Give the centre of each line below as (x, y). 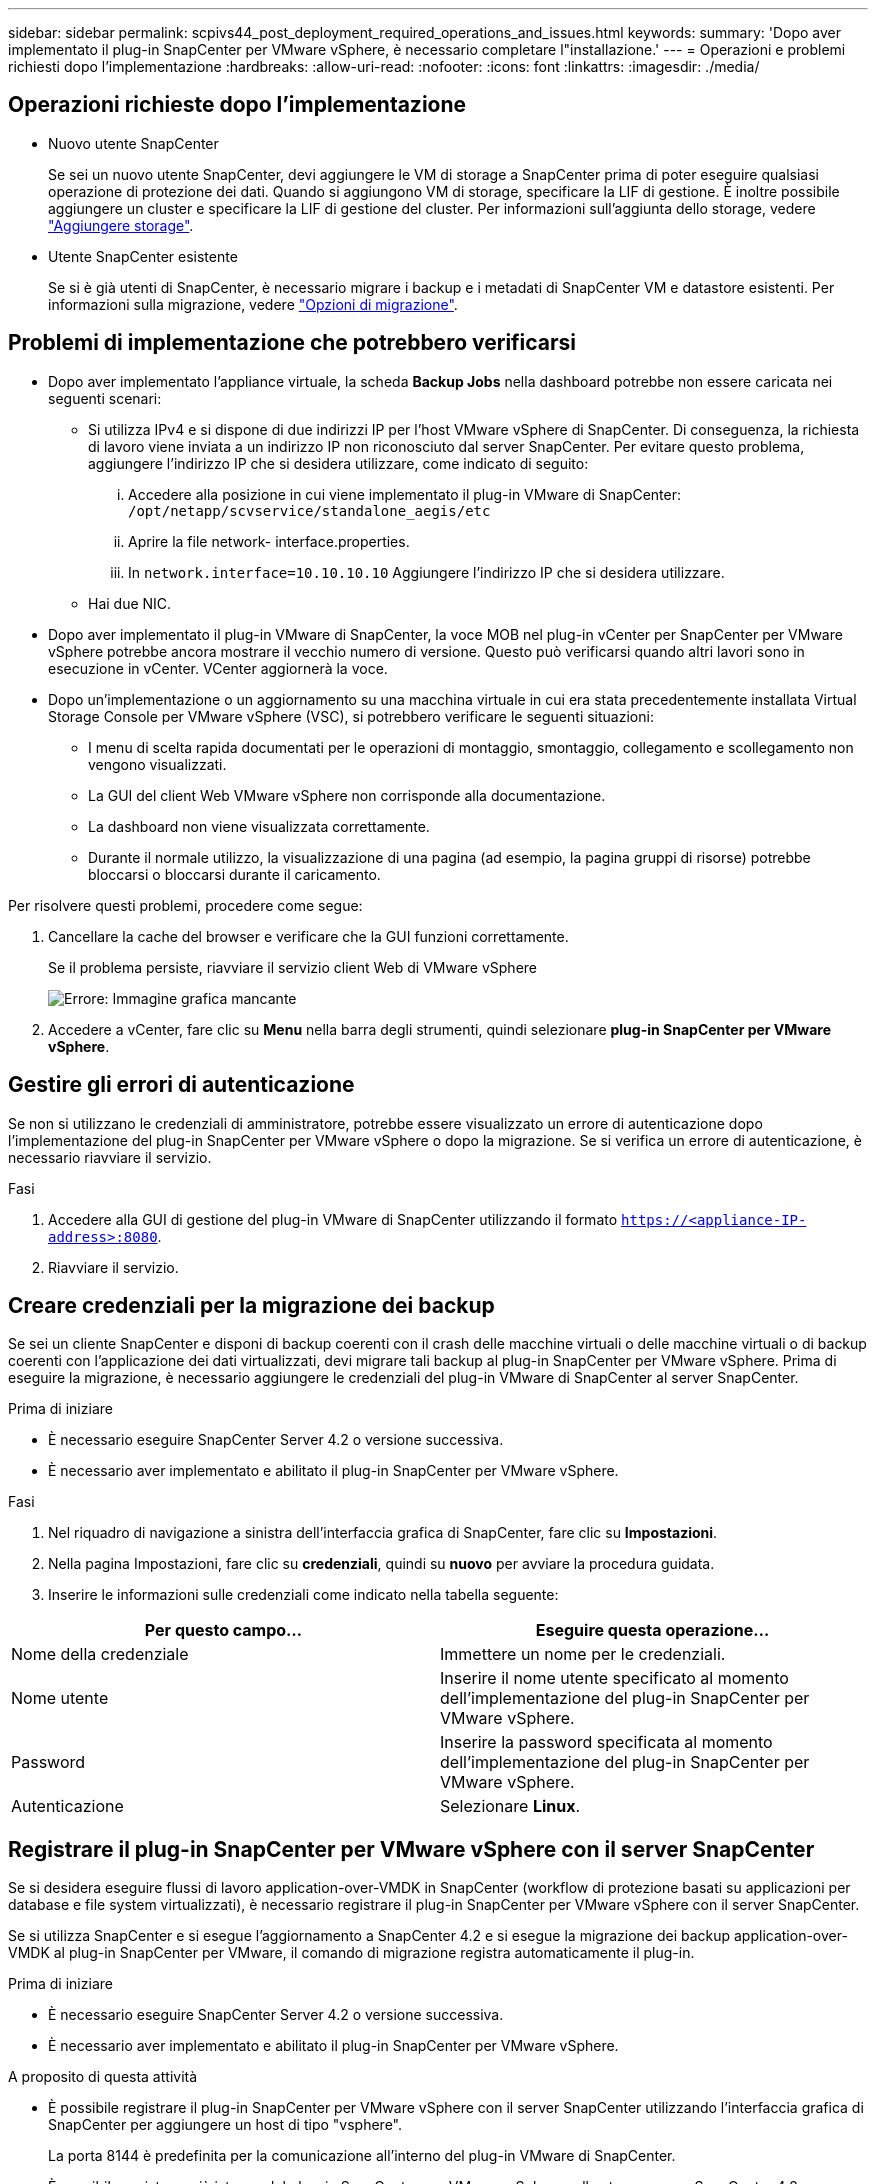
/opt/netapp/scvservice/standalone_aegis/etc (309, 510)
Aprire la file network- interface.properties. (269, 541)
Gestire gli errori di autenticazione (181, 1085)
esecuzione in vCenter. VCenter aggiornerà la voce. (218, 668)
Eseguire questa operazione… (652, 1630)
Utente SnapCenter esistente (143, 256)
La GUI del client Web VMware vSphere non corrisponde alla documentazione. (347, 795)
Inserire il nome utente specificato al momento (614, 1678)
